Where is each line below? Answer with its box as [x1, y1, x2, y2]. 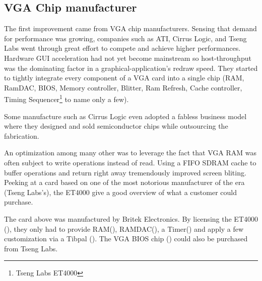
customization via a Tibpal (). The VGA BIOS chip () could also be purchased [4, 233, 248, 244]
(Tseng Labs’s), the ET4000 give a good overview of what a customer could [4, 186, 237, 197]
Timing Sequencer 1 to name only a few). [4, 92, 129, 105]
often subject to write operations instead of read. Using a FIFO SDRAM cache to [4, 157, 256, 167]
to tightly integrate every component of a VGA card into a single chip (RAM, [4, 72, 244, 83]
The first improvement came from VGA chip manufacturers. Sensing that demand [4, 23, 257, 34]
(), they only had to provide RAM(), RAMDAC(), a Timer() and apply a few [4, 223, 244, 234]
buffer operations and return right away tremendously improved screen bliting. [4, 167, 246, 177]
